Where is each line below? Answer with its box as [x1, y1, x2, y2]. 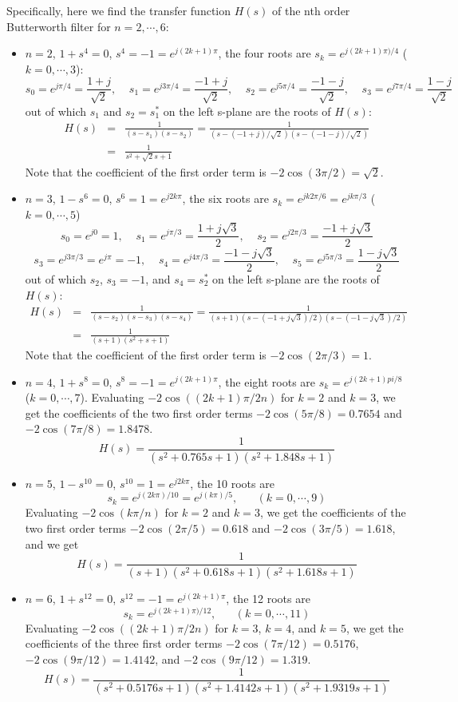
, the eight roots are [218, 373, 316, 390]
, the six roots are [182, 190, 269, 207]
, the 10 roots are [190, 474, 274, 491]
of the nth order [272, 2, 350, 18]
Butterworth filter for [6, 18, 111, 34]
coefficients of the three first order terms [25, 635, 223, 652]
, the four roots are [218, 45, 311, 61]
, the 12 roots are [226, 590, 310, 607]
